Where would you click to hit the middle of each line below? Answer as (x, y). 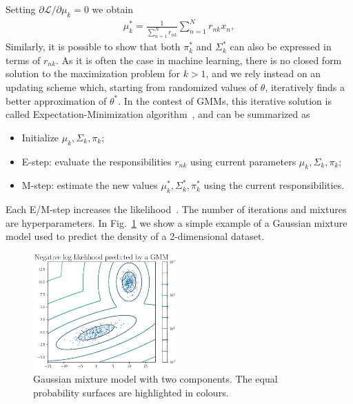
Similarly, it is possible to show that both (93, 47)
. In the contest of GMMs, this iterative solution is (225, 100)
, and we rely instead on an (263, 73)
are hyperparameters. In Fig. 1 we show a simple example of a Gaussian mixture (176, 222)
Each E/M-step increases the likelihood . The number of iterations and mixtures (176, 209)
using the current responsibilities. (274, 185)
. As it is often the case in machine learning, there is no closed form (199, 60)
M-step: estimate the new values (90, 185)
